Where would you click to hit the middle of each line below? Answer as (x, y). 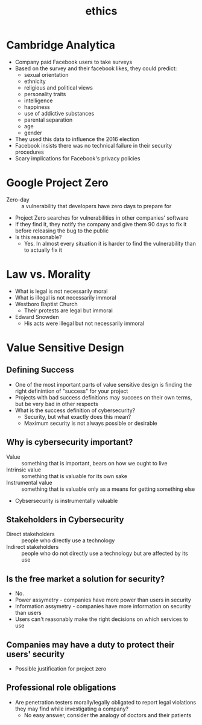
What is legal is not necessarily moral (61, 291)
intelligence (38, 100)
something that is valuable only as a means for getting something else (108, 489)
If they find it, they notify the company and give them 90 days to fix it (101, 224)
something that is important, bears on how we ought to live (94, 463)
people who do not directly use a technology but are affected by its (105, 553)
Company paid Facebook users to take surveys (74, 62)
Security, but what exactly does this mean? (77, 416)
